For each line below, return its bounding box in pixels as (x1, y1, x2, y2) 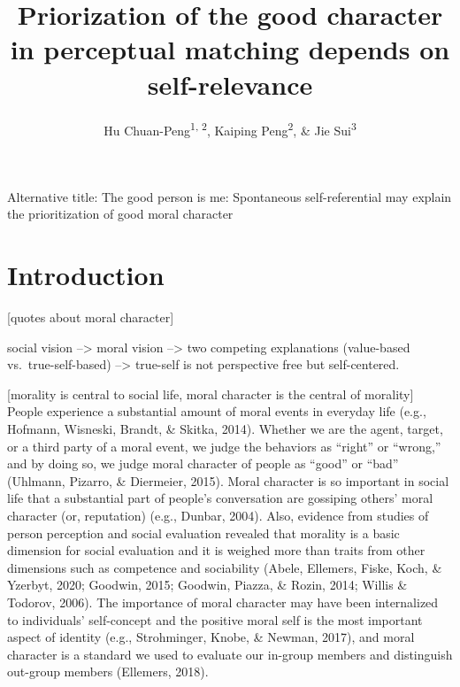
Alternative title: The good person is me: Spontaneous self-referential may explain (7, 187, 452, 205)
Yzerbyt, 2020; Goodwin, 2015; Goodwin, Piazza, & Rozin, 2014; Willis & (7, 575, 408, 594)
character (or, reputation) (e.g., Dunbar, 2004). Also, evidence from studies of (7, 506, 429, 524)
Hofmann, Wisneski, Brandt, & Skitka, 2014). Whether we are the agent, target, (7, 420, 443, 438)
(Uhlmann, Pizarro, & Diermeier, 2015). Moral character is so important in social (7, 471, 449, 490)
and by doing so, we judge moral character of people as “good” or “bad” (7, 454, 399, 473)
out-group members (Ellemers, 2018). (7, 662, 209, 681)
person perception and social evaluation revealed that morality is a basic (7, 523, 400, 542)
